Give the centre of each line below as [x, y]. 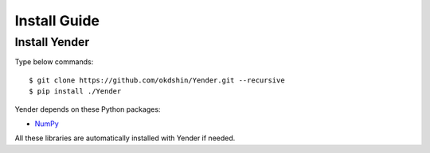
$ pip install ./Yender [75, 92]
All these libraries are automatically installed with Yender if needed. [125, 138]
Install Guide [57, 21]
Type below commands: [54, 62]
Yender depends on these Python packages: [88, 109]
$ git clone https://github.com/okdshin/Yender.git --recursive [157, 80]
